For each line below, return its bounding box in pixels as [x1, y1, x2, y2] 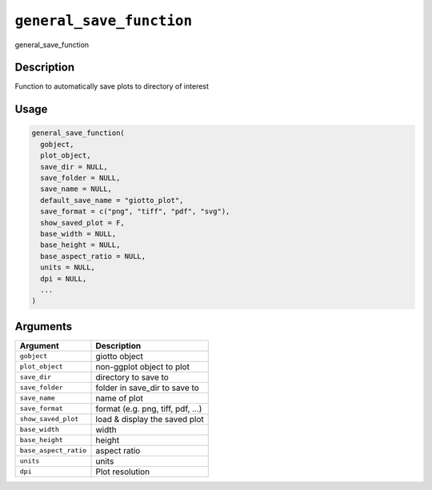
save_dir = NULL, [40, 162, 108, 171]
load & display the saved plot [95, 413, 204, 424]
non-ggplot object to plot [95, 361, 190, 372]
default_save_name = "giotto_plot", [40, 196, 184, 205]
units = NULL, [40, 263, 96, 272]
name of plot [95, 392, 144, 404]
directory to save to [95, 372, 170, 383]
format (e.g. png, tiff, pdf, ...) [95, 403, 202, 414]
